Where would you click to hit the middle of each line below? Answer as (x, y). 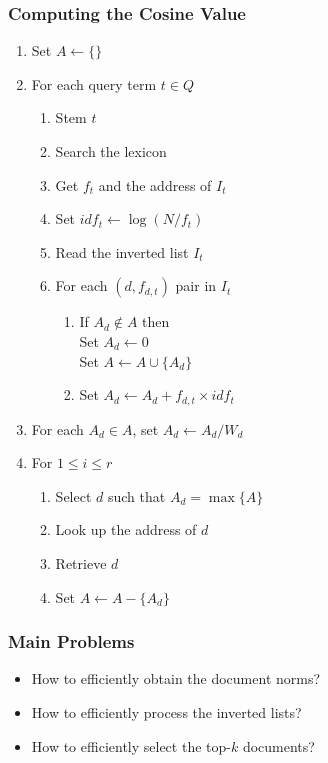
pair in (196, 285)
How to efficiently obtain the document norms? (176, 678)
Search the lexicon (111, 151)
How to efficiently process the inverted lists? (166, 711)
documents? (278, 745)
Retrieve (81, 562)
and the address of (155, 184)
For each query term (94, 83)
